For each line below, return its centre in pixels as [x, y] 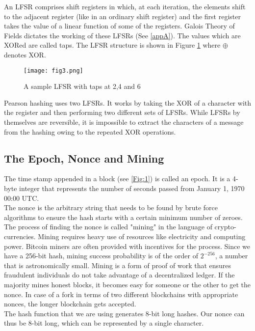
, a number [231, 256]
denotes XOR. [25, 54]
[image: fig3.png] [53, 70]
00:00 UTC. [22, 198]
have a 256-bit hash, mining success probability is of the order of [101, 256]
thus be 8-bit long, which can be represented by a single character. [104, 323]
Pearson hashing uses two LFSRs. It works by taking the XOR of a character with [127, 102]
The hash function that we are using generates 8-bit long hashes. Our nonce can [124, 313]
